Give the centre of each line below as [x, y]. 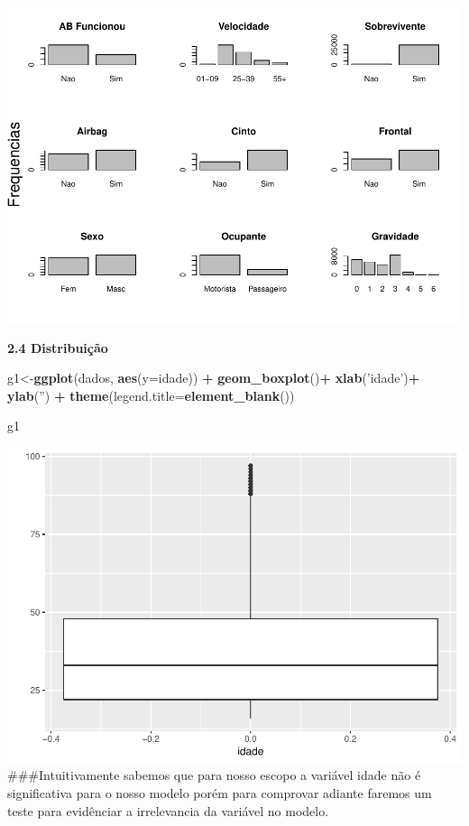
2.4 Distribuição [58, 347]
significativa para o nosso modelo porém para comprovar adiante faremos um [220, 793]
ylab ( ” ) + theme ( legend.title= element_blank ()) [151, 395]
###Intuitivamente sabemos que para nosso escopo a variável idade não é [214, 775]
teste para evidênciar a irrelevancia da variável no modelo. [168, 810]
